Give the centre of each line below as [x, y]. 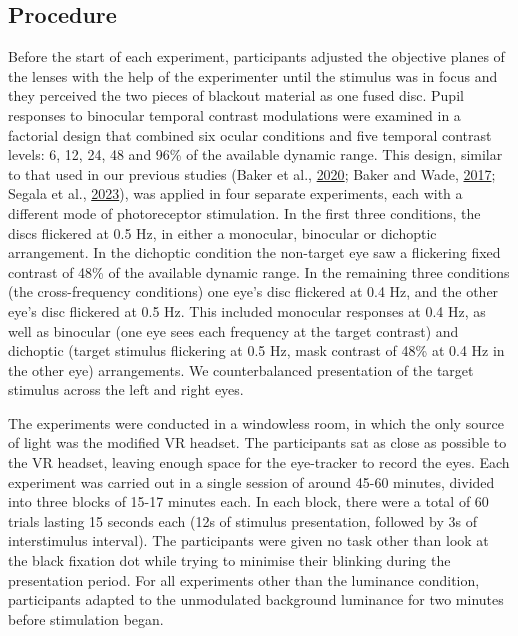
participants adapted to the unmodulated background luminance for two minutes [256, 599]
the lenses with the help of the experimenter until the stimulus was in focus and [253, 75]
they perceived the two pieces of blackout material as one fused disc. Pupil [236, 95]
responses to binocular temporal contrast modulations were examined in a [234, 114]
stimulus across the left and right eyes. [126, 389]
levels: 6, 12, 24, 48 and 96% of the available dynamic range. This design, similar [255, 154]
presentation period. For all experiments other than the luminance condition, [244, 579]
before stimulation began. [86, 618]
